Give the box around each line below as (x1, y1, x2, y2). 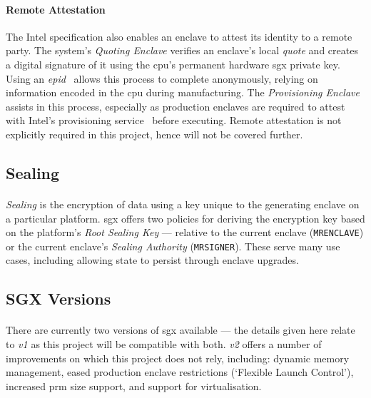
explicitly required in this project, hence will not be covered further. (6, 126, 303, 141)
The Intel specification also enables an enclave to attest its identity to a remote (6, 29, 352, 44)
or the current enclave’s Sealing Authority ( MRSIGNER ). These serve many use (6, 238, 340, 253)
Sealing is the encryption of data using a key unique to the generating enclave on (6, 196, 360, 211)
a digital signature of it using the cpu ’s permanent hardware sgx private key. (6, 56, 340, 71)
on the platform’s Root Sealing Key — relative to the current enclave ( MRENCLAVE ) (6, 225, 364, 240)
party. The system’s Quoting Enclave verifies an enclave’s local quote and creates (6, 43, 358, 58)
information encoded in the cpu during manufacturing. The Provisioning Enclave (6, 85, 360, 100)
